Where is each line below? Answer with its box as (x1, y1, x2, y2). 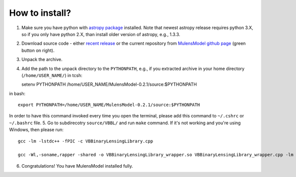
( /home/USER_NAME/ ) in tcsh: (21, 72, 82, 78)
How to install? (9, 7, 72, 18)
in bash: (9, 90, 26, 96)
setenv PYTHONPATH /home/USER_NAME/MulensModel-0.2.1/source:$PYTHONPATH (21, 81, 197, 87)
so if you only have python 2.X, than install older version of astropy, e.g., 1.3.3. (21, 31, 181, 37)
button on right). (21, 47, 55, 53)
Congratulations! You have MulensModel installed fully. (21, 163, 133, 169)
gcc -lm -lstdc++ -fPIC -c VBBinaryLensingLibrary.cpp (18, 138, 153, 144)
